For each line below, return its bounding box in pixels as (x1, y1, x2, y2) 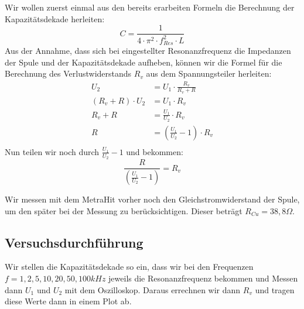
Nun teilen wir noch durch (5, 145, 100, 157)
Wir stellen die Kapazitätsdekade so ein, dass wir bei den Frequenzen (5, 260, 254, 273)
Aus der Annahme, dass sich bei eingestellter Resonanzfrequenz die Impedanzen (5, 44, 291, 57)
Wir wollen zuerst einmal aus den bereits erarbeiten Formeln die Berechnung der (5, 1, 295, 13)
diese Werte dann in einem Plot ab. (5, 295, 132, 307)
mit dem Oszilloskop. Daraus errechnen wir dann (64, 283, 241, 296)
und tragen (255, 283, 295, 296)
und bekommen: (126, 145, 183, 157)
